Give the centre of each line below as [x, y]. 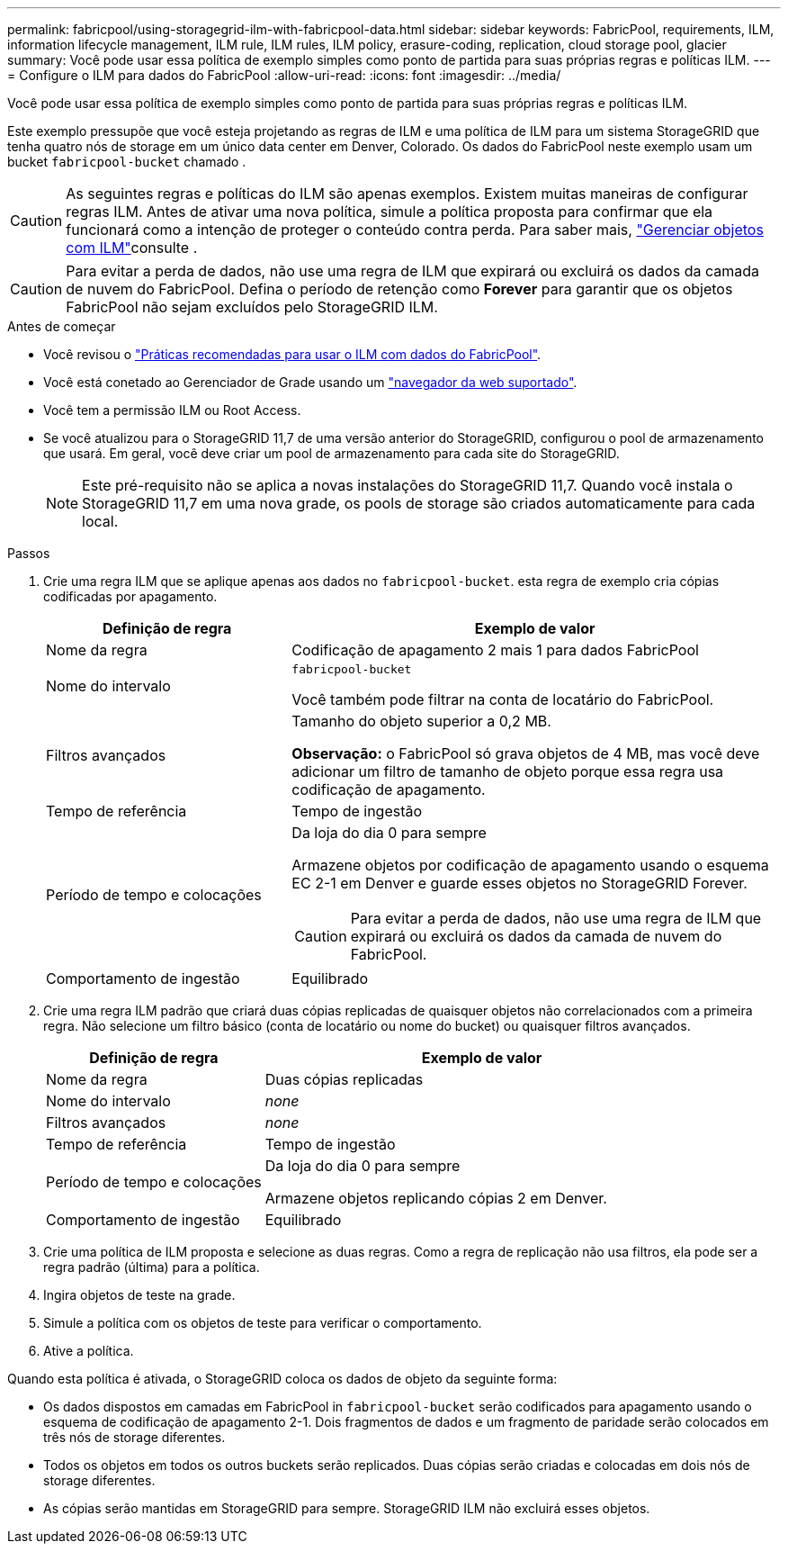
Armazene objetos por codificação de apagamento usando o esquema [530, 865]
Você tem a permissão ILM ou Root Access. [172, 410]
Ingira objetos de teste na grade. [139, 1295]
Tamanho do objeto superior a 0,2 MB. [421, 721]
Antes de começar [62, 326]
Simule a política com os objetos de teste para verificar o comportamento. [263, 1323]
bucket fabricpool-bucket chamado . [127, 162]
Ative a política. [89, 1351]
